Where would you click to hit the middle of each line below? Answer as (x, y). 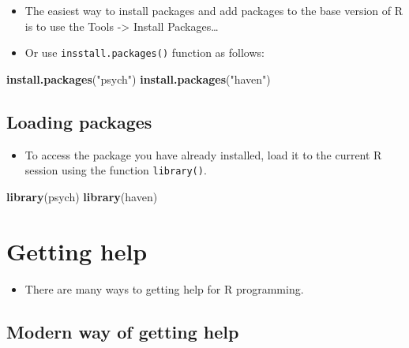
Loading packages (79, 121)
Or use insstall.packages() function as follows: (144, 52)
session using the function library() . (116, 170)
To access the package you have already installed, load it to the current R (203, 154)
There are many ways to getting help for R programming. (164, 288)
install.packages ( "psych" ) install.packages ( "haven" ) (139, 79)
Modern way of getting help (123, 331)
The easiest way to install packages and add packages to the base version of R (214, 10)
